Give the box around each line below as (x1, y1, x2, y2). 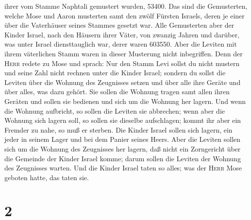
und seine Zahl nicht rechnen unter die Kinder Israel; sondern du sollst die (4, 68, 226, 78)
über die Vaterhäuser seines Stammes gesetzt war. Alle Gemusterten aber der (4, 20, 234, 30)
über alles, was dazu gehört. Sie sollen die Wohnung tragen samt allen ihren (4, 86, 230, 97)
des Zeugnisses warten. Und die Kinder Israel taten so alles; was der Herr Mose (4, 163, 242, 173)
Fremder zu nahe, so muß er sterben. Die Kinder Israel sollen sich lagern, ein (4, 124, 233, 135)
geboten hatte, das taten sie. (4, 172, 89, 182)
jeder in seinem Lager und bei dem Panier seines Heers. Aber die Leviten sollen (4, 134, 241, 144)
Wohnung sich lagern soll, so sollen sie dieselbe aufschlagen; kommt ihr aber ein (4, 115, 241, 125)
